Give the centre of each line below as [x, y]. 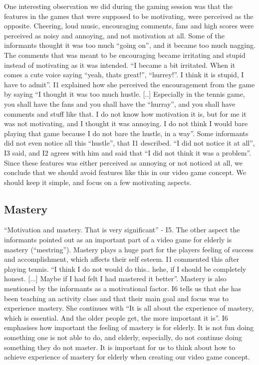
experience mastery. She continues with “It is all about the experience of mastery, [129, 308]
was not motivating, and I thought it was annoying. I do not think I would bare [126, 123]
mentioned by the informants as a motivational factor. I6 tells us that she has [123, 288]
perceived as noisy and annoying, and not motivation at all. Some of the [114, 35]
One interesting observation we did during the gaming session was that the [118, 6]
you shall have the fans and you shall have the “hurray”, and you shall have [120, 103]
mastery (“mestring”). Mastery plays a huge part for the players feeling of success [129, 249]
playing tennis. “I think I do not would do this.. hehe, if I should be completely [125, 269]
